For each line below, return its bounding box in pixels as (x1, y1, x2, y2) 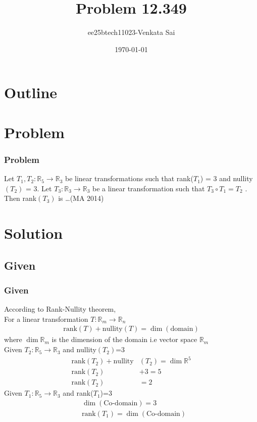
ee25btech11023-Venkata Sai (87, 27, 175, 37)
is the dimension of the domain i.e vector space (52, 334, 197, 345)
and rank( (63, 388, 93, 398)
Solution (4, 223, 63, 243)
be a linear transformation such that (92, 183, 205, 193)
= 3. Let (26, 183, 52, 193)
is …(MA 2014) (58, 193, 104, 203)
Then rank (4, 193, 37, 203)
